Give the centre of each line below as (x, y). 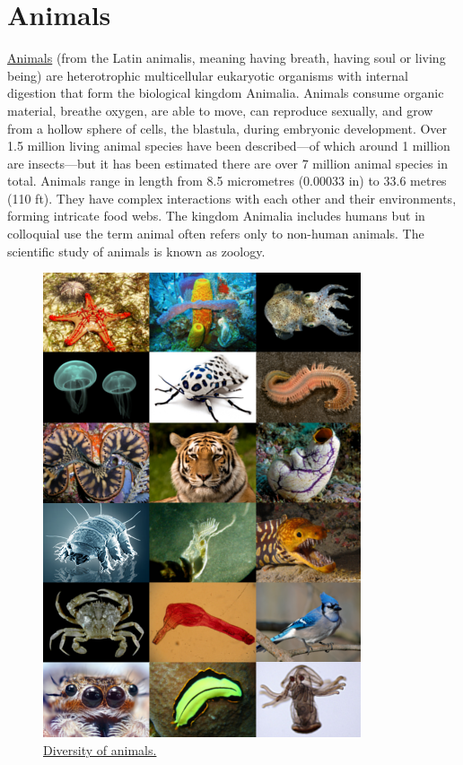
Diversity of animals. (100, 749)
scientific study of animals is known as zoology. (136, 251)
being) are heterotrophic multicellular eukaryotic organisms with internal (208, 75)
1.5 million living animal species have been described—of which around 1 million (229, 146)
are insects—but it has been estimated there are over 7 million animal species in (227, 163)
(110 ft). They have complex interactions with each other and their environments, (232, 198)
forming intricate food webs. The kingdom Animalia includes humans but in (216, 216)
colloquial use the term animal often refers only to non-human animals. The (216, 234)
